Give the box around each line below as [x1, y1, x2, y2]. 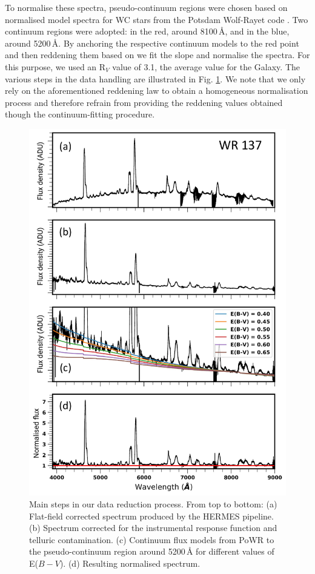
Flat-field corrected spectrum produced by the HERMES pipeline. [29, 509, 274, 522]
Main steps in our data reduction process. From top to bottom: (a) [29, 498, 277, 510]
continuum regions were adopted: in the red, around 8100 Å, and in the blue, [5, 25, 290, 38]
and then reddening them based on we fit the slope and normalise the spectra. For [5, 48, 310, 61]
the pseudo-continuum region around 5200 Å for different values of [29, 545, 274, 558]
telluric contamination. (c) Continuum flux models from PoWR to [29, 533, 274, 546]
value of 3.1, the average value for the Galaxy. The [112, 60, 300, 73]
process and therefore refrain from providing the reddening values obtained [5, 96, 283, 108]
